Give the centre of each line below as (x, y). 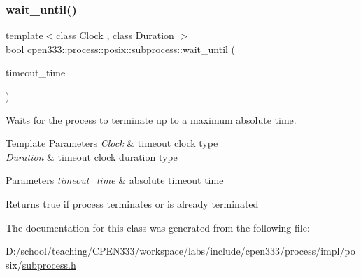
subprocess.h (49, 264)
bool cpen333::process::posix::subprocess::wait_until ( (121, 49)
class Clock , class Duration (115, 35)
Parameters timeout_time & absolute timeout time (115, 180)
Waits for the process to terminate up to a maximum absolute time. (151, 119)
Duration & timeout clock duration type (92, 156)
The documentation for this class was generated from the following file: (158, 227)
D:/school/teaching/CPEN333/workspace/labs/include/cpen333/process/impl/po (180, 251)
